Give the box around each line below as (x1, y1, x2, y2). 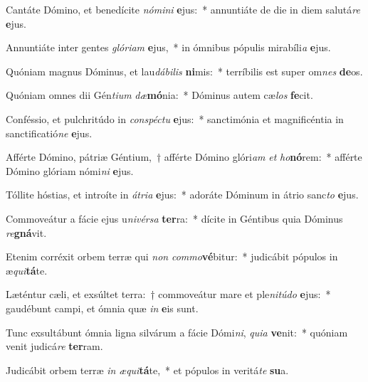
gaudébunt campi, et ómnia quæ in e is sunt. (6, 300, 199, 315)
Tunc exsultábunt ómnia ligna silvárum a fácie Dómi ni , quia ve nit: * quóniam (6, 324, 348, 339)
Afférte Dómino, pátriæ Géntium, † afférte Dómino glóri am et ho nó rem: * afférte (6, 149, 362, 164)
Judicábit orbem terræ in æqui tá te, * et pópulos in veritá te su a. (6, 362, 289, 377)
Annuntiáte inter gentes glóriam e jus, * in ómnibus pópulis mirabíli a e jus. (6, 40, 331, 55)
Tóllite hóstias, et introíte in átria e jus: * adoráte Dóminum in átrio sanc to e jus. (6, 187, 359, 202)
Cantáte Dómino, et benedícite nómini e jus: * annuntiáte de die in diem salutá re (6, 2, 360, 16)
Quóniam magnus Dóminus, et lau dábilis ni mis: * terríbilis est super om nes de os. (6, 63, 363, 78)
